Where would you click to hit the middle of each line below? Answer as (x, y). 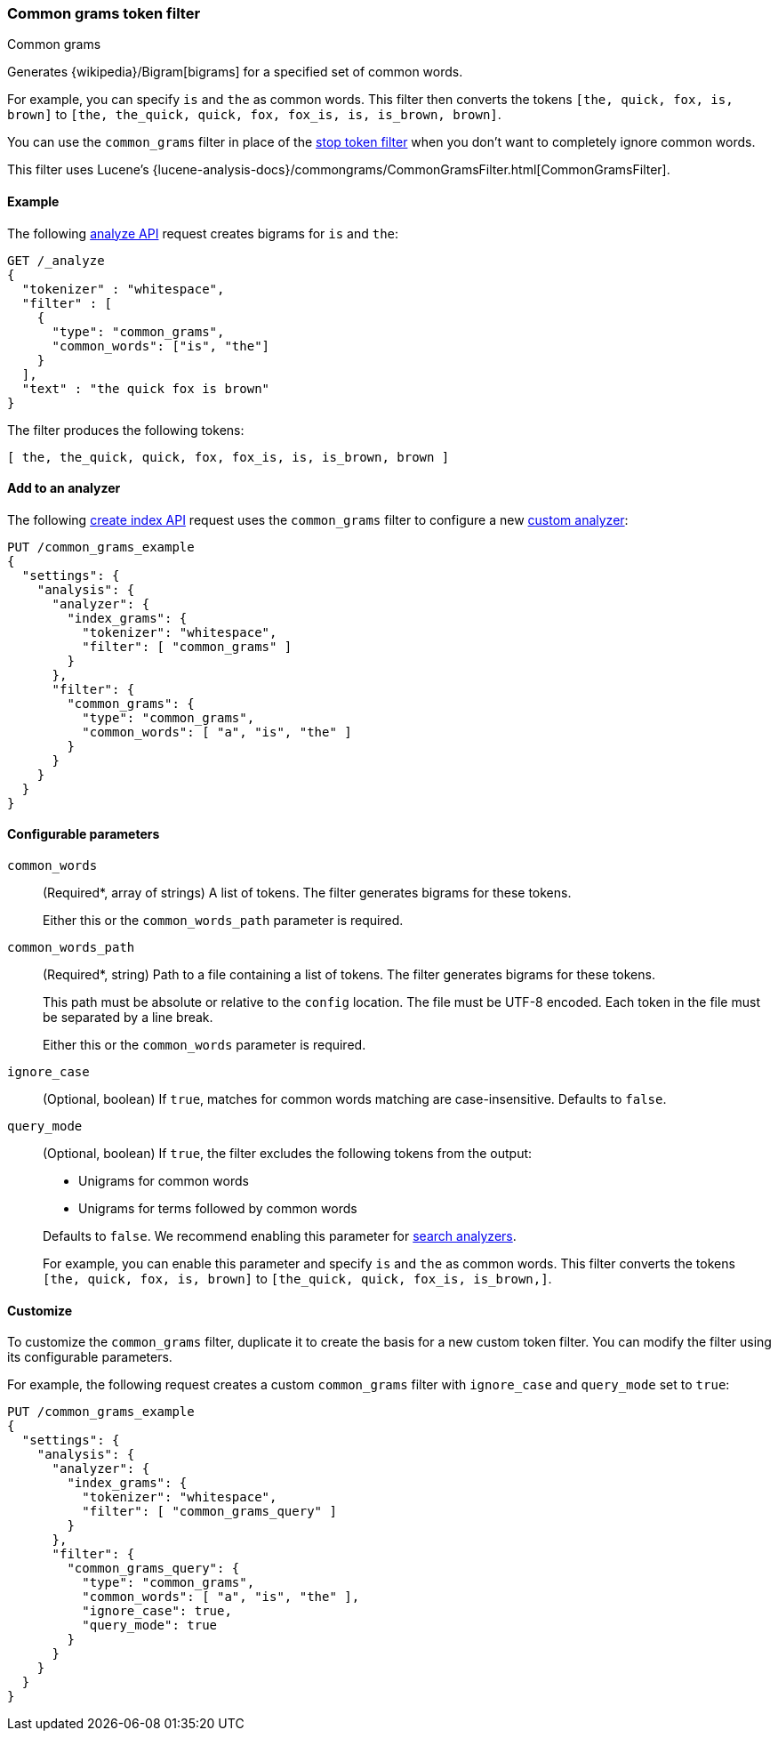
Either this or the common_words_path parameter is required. (223, 921)
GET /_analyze (56, 260)
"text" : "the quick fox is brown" (146, 388)
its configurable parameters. (90, 1357)
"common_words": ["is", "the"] (161, 346)
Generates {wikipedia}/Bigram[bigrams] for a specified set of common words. (235, 72)
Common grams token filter (104, 13)
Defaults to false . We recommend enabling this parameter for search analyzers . (280, 1236)
